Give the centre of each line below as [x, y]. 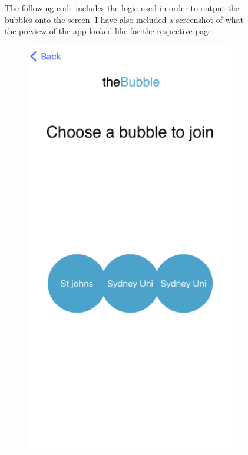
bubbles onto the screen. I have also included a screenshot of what [124, 19]
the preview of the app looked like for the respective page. [110, 31]
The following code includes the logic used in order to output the [122, 8]
